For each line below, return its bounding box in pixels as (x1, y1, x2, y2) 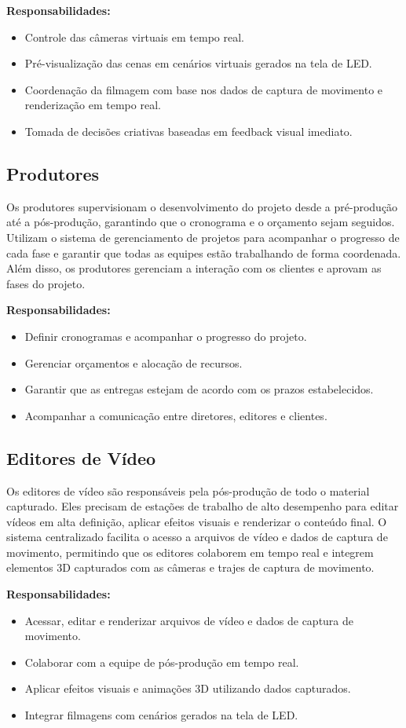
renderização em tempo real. (24, 97, 161, 113)
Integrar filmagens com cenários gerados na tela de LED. (24, 707, 298, 723)
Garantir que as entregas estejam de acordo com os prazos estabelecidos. (24, 381, 374, 397)
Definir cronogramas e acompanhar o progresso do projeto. (24, 327, 307, 344)
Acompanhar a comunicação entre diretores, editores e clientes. (24, 407, 327, 423)
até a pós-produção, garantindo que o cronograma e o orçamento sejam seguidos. (6, 214, 395, 230)
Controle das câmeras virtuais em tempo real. (24, 28, 244, 45)
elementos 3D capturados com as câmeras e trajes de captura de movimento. (6, 559, 375, 576)
